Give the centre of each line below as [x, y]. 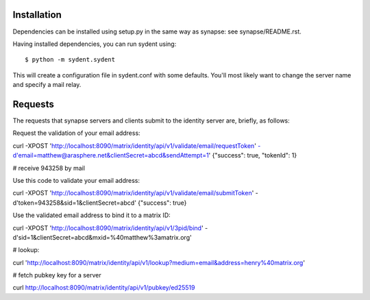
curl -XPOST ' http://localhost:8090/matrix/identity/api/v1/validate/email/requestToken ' [135, 146]
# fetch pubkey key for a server [57, 275]
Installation [37, 15]
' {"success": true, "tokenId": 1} [253, 155]
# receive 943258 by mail [49, 168]
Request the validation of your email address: [76, 133]
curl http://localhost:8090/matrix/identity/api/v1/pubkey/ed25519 [104, 288]
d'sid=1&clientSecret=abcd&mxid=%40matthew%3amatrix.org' [102, 237]
